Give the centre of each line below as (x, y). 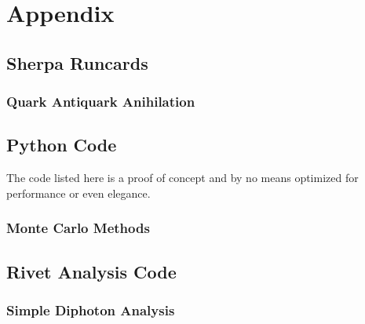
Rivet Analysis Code (91, 271)
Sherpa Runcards (77, 62)
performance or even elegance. (78, 193)
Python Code (62, 145)
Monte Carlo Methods (78, 228)
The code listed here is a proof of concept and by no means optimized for (182, 178)
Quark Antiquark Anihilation (101, 102)
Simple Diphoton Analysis (91, 309)
